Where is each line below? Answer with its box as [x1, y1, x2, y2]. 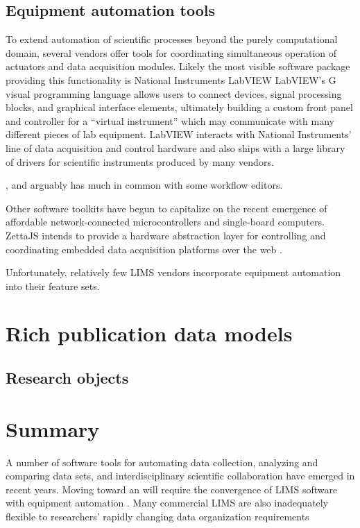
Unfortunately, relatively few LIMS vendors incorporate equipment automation [6, 265, 341, 280]
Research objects [6, 367, 129, 389]
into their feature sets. [6, 278, 100, 293]
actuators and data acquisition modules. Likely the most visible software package [6, 59, 350, 74]
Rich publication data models [6, 319, 293, 348]
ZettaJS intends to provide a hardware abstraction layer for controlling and [6, 228, 326, 242]
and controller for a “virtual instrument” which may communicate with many [6, 113, 334, 128]
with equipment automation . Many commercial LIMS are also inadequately [6, 495, 329, 510]
